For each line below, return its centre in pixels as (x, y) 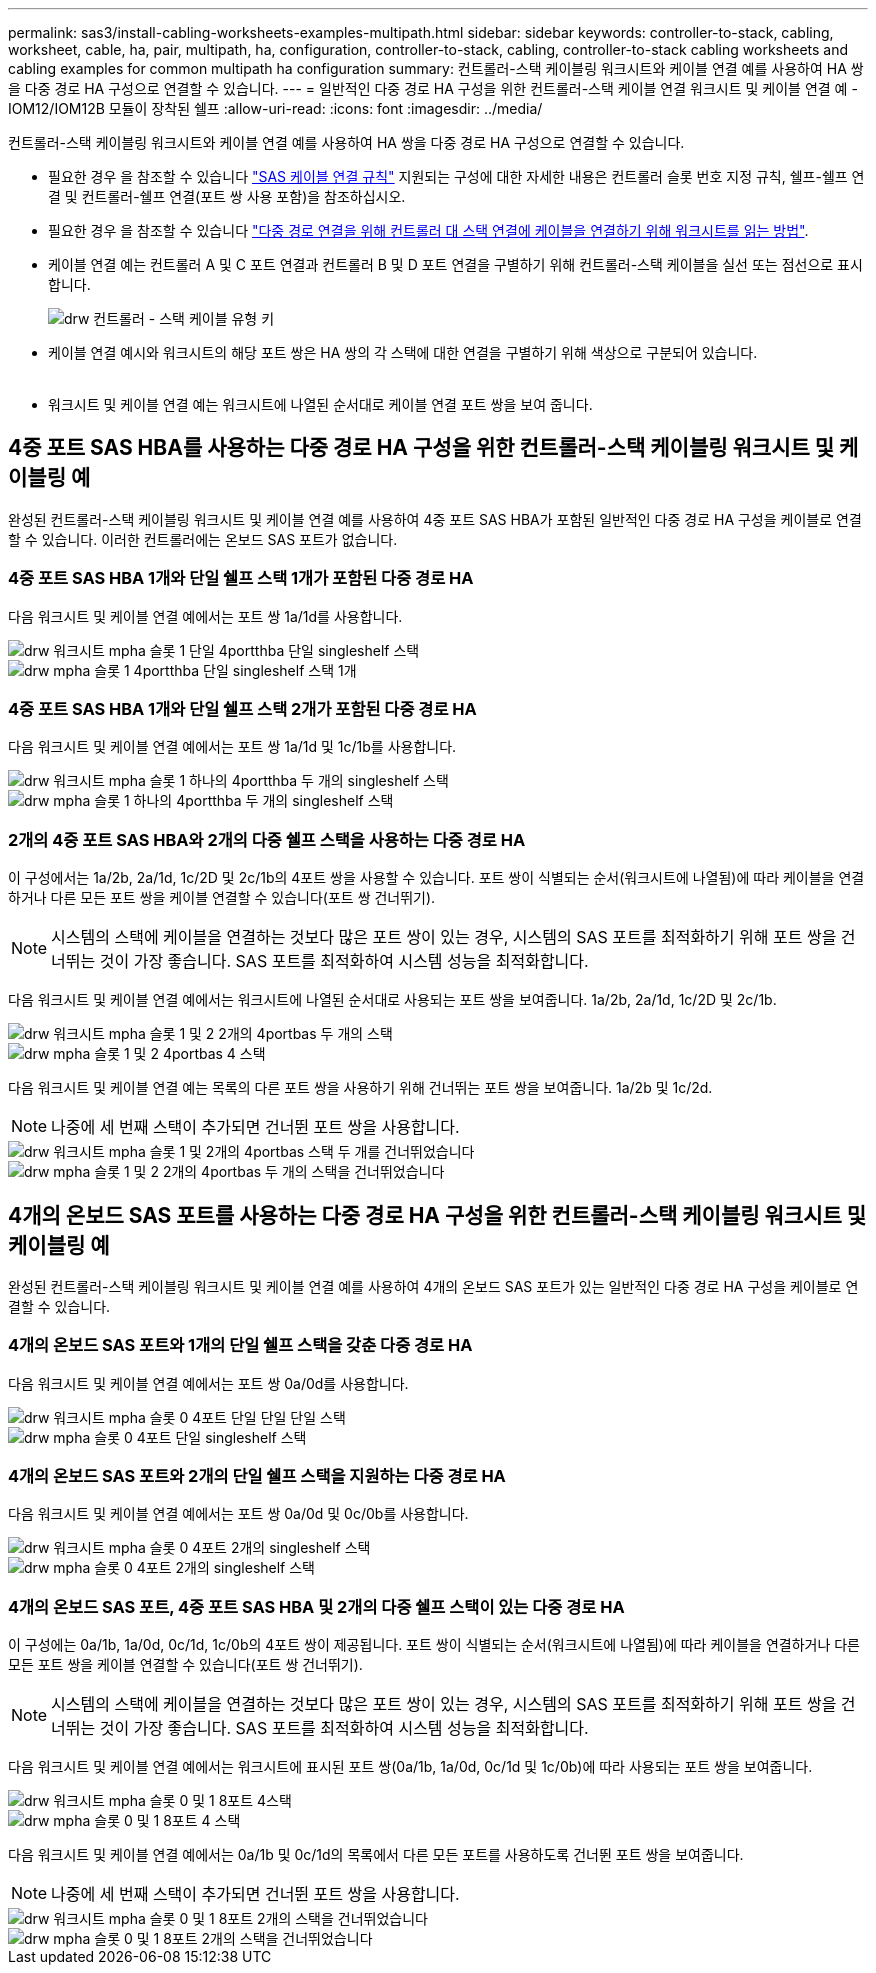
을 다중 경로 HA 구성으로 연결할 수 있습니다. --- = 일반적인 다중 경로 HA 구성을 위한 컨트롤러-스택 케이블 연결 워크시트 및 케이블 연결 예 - (433, 88)
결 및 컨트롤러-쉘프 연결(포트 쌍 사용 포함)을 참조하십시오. (227, 196)
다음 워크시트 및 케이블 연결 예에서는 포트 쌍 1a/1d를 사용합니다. (205, 616)
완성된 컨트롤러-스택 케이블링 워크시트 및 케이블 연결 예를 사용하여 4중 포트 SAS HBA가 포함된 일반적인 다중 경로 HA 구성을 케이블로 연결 (435, 519)
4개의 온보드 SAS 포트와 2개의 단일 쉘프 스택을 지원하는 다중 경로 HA (257, 1476)
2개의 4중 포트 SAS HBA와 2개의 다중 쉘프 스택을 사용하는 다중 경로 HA (267, 839)
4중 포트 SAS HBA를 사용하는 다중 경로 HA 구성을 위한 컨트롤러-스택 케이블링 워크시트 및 (421, 448)
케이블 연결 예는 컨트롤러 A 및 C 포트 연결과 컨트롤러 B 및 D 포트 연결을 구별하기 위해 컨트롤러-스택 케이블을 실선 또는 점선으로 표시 (455, 264)
